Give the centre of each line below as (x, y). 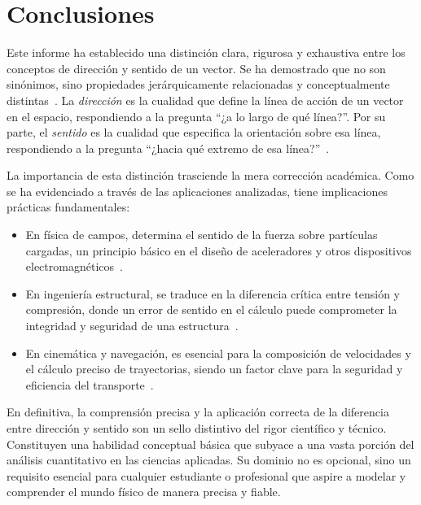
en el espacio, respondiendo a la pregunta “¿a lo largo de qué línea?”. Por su (196, 116)
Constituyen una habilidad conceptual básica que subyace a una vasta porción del (210, 444)
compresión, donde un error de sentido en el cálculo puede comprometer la (211, 309)
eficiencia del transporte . (90, 384)
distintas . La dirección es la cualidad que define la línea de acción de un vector (205, 100)
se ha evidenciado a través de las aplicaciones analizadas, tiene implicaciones (197, 191)
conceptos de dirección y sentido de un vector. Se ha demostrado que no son (196, 68)
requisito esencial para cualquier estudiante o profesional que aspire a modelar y (206, 475)
